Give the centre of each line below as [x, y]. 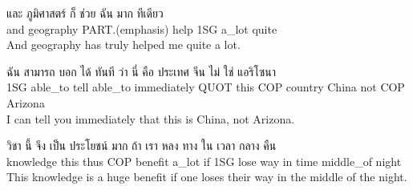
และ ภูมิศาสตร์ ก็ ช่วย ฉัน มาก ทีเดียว [85, 13]
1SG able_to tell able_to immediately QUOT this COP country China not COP [206, 87]
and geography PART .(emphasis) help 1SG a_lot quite [142, 28]
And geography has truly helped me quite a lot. [123, 44]
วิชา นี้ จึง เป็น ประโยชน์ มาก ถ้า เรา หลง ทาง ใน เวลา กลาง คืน [142, 146]
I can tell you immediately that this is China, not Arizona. [151, 118]
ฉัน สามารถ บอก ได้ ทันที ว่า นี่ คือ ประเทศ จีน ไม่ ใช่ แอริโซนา [142, 71]
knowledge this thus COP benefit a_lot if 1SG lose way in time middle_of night [204, 161]
